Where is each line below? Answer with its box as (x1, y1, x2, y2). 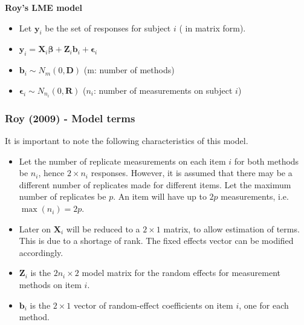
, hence (38, 166, 65, 179)
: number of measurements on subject (94, 84, 233, 96)
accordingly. (19, 246, 63, 258)
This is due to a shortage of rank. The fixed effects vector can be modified (19, 234, 294, 247)
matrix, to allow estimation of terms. (163, 222, 300, 235)
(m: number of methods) (83, 64, 175, 76)
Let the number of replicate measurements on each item (19, 154, 226, 167)
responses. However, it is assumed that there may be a (91, 166, 293, 179)
